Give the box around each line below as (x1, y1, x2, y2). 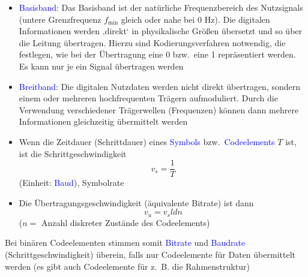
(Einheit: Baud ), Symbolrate (19, 176, 124, 189)
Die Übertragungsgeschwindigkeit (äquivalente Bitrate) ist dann (19, 196, 254, 209)
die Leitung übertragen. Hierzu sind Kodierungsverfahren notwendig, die (19, 36, 286, 49)
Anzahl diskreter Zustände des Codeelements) (41, 216, 210, 228)
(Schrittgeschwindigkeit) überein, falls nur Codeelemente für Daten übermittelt (5, 248, 295, 261)
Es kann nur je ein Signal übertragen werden (19, 59, 184, 72)
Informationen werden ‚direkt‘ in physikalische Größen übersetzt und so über (19, 25, 303, 37)
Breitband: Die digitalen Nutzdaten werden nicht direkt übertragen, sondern (19, 80, 301, 92)
